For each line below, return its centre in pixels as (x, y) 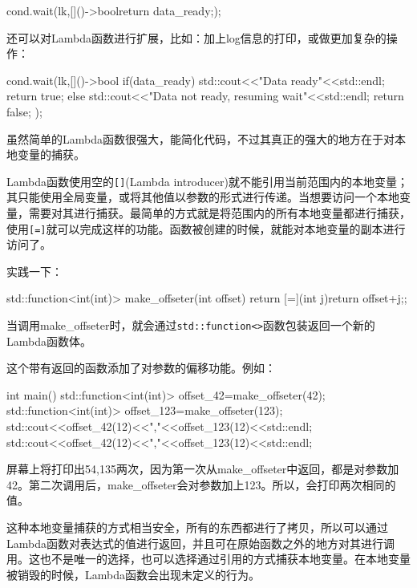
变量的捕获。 (51, 154)
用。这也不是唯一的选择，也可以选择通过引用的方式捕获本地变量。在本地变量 (208, 559)
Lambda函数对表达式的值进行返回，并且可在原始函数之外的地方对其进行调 (200, 543)
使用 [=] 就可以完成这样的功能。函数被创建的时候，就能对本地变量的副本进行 (206, 228)
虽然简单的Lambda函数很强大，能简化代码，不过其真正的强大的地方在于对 (200, 138)
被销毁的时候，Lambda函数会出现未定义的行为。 (133, 574)
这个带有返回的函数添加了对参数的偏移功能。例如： (141, 368)
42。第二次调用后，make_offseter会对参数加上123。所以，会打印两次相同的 (201, 484)
